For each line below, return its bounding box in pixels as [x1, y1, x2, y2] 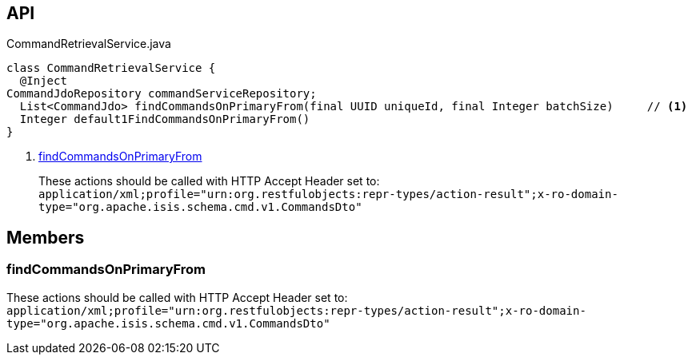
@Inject [19, 74, 67, 88]
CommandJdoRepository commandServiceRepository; [6, 87, 317, 101]
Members [6, 227, 85, 248]
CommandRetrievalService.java [6, 37, 171, 51]
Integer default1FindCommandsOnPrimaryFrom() [19, 113, 310, 126]
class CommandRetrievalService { [6, 61, 216, 75]
